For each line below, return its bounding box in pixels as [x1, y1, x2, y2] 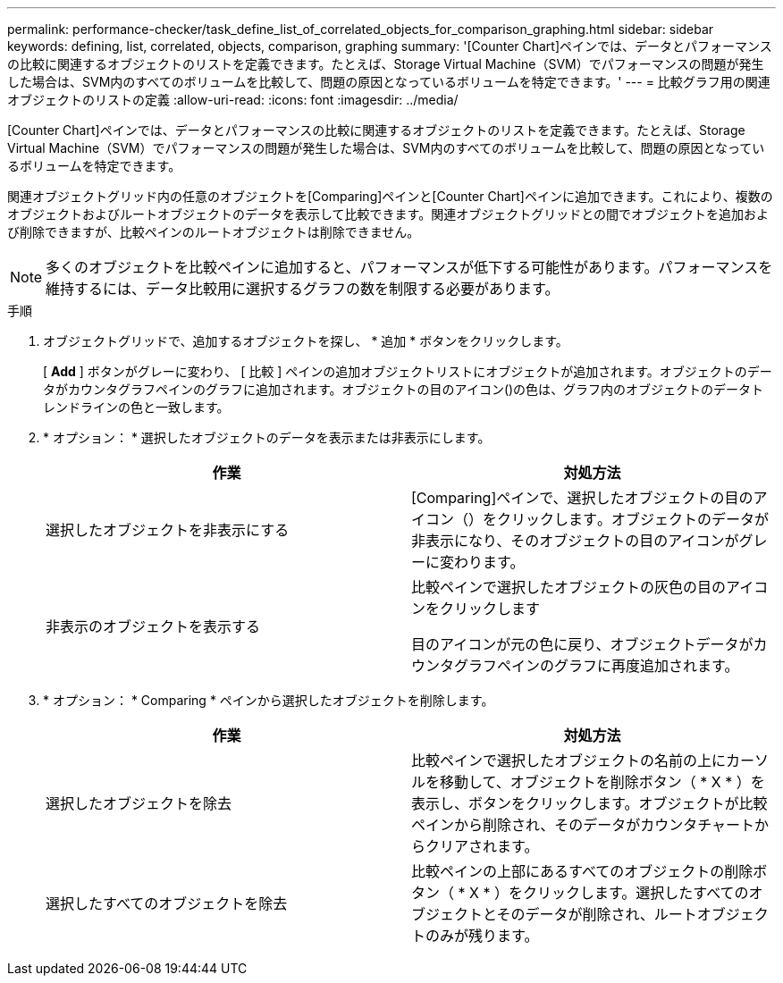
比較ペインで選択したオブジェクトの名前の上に [411, 752, 727, 769]
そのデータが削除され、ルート [496, 905, 697, 923]
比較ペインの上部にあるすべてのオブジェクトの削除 [411, 862, 754, 880]
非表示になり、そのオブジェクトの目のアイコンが [411, 532, 739, 550]
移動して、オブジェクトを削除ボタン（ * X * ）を [440, 773, 765, 791]
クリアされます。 [425, 837, 539, 855]
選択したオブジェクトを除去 [46, 794, 232, 812]
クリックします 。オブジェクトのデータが [497, 510, 770, 528]
